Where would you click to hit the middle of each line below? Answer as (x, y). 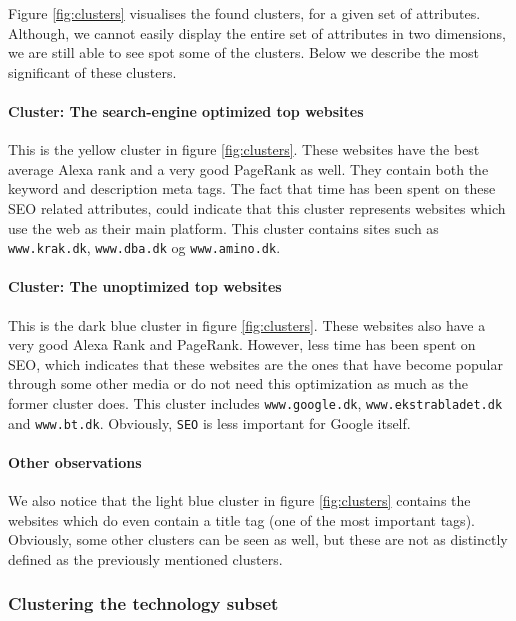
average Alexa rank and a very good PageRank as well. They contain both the (248, 168)
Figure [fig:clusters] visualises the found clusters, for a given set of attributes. (244, 13)
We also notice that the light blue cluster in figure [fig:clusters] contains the (239, 500)
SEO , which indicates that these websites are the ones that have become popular (255, 363)
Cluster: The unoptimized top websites (145, 286)
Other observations (75, 461)
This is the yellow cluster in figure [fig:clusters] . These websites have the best (244, 149)
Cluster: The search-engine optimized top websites (186, 110)
